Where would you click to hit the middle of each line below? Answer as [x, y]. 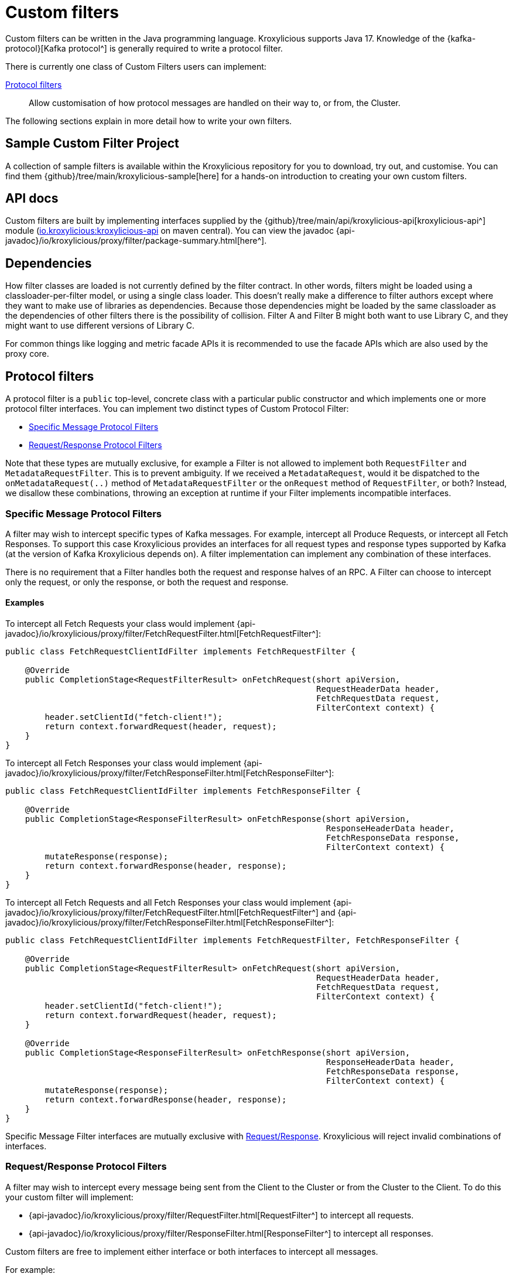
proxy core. [27, 354]
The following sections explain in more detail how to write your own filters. [149, 121]
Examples [25, 603]
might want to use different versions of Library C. [100, 326]
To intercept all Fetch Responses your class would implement [123, 763]
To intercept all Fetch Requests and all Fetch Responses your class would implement [168, 903]
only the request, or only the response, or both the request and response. [147, 582]
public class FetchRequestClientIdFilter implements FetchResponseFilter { [183, 791]
